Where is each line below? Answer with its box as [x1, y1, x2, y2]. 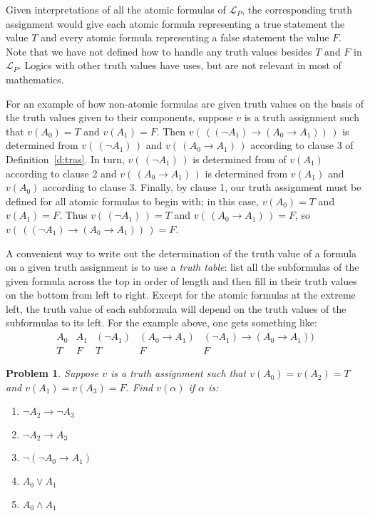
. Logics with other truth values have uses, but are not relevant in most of [18, 58, 341, 73]
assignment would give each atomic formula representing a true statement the [6, 16, 345, 31]
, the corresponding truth [242, 2, 352, 16]
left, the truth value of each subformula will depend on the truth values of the [6, 301, 346, 316]
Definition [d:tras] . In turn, [6, 151, 125, 166]
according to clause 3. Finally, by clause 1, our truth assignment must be [43, 180, 361, 195]
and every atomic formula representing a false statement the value [41, 30, 329, 45]
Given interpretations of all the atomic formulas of [6, 2, 226, 16]
